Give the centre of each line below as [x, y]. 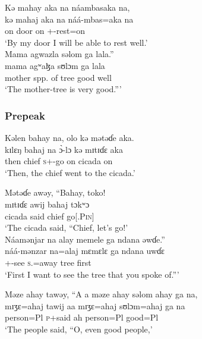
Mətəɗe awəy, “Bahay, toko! [55, 192]
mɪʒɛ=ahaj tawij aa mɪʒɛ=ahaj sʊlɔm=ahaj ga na [95, 305]
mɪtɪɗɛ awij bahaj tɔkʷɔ [47, 204]
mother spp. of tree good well [58, 77]
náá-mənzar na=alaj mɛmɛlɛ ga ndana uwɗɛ [85, 251]
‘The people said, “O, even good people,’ [79, 329]
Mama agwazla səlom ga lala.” [59, 54]
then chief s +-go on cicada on [59, 161]
